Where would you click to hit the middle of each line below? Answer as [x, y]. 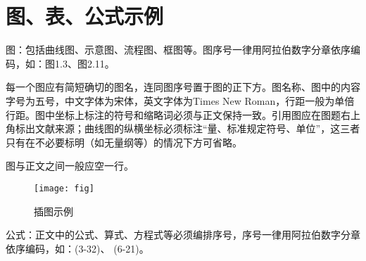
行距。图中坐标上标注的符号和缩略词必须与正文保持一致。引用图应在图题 [173, 114]
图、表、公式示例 [85, 16]
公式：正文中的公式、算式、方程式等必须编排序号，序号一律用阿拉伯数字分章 [183, 235]
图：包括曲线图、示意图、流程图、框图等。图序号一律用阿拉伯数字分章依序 [178, 50]
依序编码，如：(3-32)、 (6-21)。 [77, 248]
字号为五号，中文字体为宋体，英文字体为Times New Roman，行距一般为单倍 [180, 100]
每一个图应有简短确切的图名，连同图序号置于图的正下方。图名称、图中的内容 [183, 87]
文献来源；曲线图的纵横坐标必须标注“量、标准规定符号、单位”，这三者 [197, 128]
